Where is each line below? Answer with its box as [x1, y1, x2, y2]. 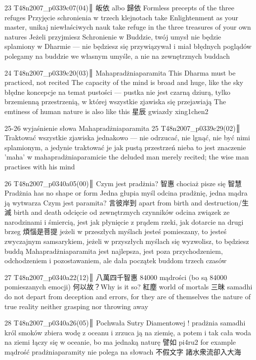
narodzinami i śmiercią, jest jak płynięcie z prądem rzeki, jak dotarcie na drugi [4, 216, 244, 227]
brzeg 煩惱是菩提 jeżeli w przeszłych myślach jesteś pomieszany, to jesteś [4, 226, 227, 237]
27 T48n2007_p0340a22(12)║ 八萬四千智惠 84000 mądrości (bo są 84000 [4, 272, 227, 282]
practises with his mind [4, 161, 75, 171]
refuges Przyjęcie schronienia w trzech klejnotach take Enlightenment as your [4, 12, 238, 22]
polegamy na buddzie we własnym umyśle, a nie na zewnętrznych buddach [4, 50, 230, 61]
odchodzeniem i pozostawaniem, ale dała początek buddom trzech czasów [4, 255, 227, 266]
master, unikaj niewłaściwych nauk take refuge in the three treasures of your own [4, 22, 251, 32]
